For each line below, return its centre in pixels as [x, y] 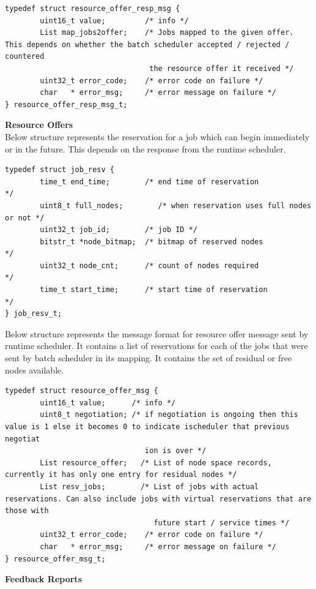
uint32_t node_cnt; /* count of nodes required [149, 265]
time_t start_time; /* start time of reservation [154, 290]
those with [27, 511]
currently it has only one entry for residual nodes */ [121, 475]
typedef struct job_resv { [60, 170]
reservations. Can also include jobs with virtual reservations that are [158, 499]
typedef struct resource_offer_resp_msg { [93, 9]
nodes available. [35, 370]
